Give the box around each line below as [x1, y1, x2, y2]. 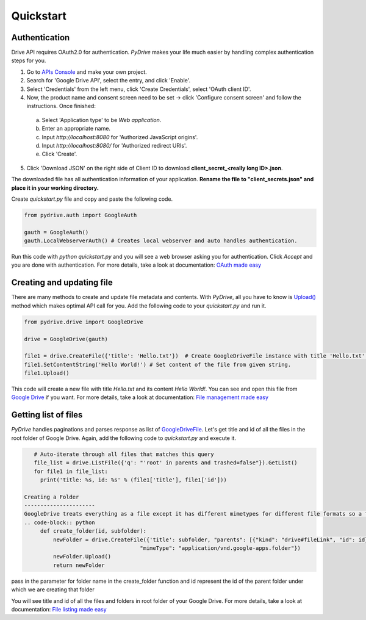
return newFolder [52, 561, 105, 569]
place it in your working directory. [11, 184, 99, 192]
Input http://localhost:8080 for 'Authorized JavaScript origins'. [41, 133, 198, 140]
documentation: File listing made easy [11, 605, 107, 613]
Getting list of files [11, 409, 83, 420]
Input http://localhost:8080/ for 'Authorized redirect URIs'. [41, 142, 187, 149]
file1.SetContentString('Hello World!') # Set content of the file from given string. [24, 361, 292, 368]
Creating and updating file [11, 278, 113, 288]
